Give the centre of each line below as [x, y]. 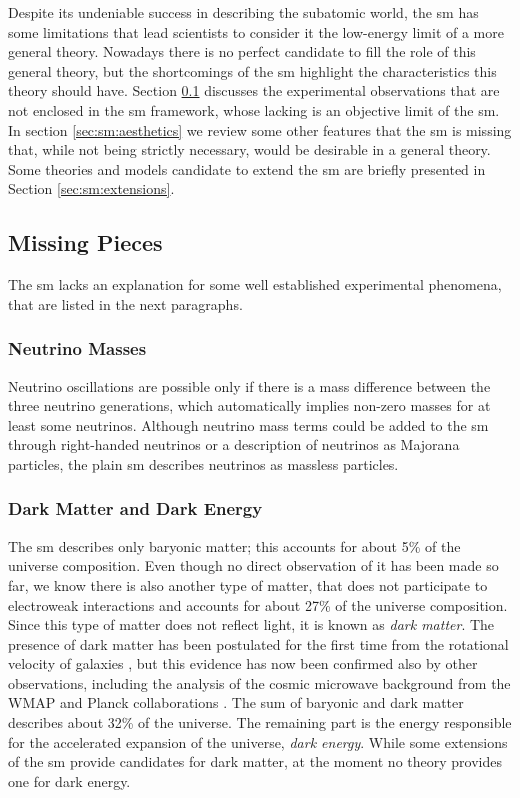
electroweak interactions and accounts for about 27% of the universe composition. [258, 604]
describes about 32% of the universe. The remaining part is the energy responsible [260, 722]
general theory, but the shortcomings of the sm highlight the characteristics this [252, 70]
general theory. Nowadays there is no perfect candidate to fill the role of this [242, 51]
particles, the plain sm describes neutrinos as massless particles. [203, 463]
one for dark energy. [69, 780]
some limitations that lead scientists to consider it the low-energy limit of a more [256, 31]
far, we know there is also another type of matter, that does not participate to [248, 584]
